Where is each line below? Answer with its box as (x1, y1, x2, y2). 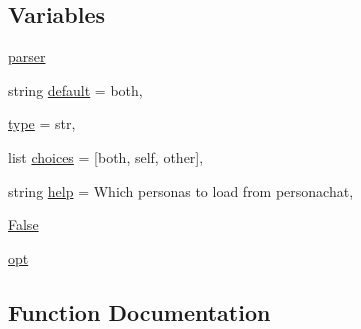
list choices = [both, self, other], (8, 146, 204, 167)
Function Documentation (8, 296, 271, 327)
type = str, (8, 113, 76, 134)
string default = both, (8, 79, 143, 100)
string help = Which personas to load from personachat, (8, 180, 354, 201)
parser (8, 46, 46, 67)
